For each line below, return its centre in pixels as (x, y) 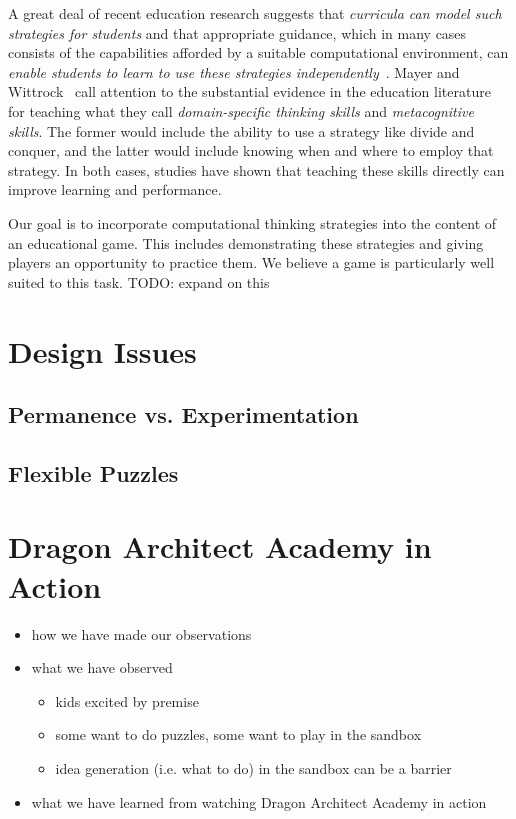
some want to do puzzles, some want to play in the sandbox (238, 734)
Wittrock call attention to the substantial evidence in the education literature (249, 91)
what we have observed (102, 667)
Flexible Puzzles (93, 472)
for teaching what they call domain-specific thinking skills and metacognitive (241, 110)
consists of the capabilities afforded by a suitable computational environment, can (258, 52)
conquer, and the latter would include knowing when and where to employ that (251, 150)
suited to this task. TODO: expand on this (139, 281)
